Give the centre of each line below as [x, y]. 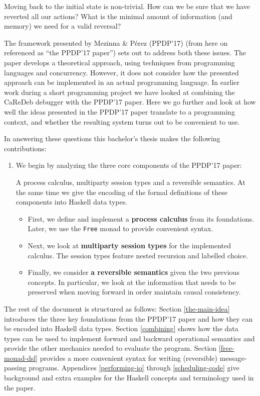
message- [233, 358]
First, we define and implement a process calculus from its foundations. [141, 218]
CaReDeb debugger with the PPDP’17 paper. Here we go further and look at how [130, 102]
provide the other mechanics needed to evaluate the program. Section [110, 348]
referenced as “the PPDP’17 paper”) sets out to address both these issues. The [125, 53]
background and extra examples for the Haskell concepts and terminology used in [129, 378]
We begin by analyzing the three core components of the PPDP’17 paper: [129, 165]
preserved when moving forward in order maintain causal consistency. [134, 292]
